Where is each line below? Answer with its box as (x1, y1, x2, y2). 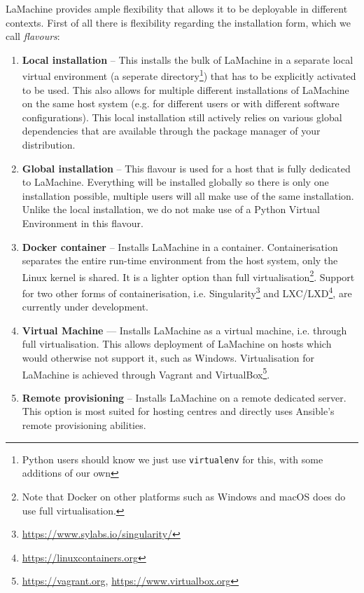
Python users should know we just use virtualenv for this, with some (22, 451, 323, 466)
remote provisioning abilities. (22, 418, 146, 432)
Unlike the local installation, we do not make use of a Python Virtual (22, 202, 320, 217)
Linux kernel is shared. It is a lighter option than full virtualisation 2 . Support (22, 267, 355, 284)
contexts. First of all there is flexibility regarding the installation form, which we (6, 15, 351, 29)
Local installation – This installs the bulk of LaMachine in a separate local (22, 52, 353, 67)
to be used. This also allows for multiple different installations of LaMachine (22, 82, 349, 97)
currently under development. (22, 299, 148, 314)
